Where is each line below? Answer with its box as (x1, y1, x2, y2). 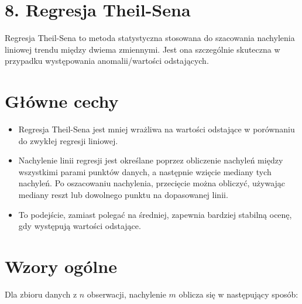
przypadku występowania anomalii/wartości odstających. (5, 54, 209, 67)
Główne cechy (5, 89, 119, 113)
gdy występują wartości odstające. (18, 220, 141, 232)
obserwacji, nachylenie (87, 288, 166, 300)
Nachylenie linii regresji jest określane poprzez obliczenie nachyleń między (18, 154, 283, 166)
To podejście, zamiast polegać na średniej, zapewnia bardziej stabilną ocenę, (18, 208, 292, 220)
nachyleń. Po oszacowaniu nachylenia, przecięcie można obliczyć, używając (18, 177, 286, 189)
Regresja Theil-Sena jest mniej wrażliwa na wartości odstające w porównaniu (18, 123, 295, 135)
